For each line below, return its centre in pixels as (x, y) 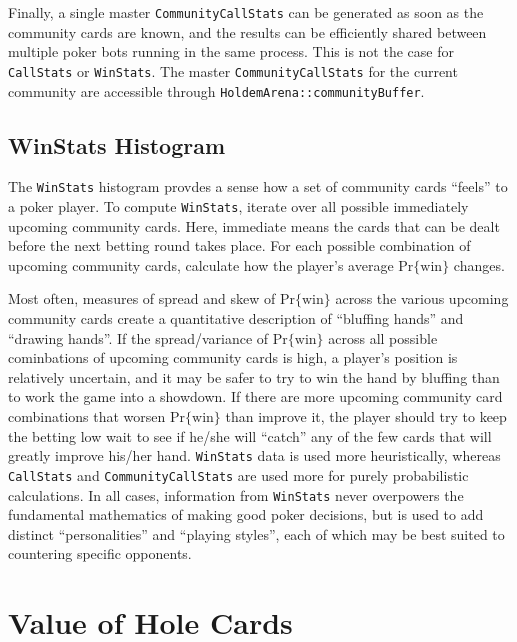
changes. (479, 264)
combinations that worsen (87, 416)
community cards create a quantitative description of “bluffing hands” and (236, 318)
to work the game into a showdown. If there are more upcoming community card (255, 396)
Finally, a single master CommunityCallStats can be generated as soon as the (246, 12)
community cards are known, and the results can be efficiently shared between (247, 31)
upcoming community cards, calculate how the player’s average (201, 264)
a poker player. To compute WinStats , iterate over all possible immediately (238, 206)
